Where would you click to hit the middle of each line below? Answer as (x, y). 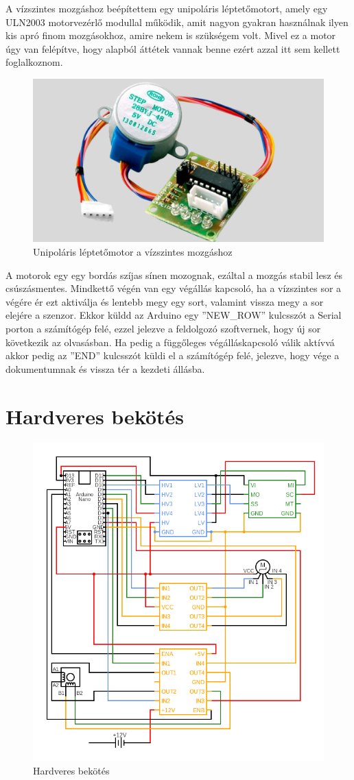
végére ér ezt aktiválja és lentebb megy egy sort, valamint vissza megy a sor (165, 301)
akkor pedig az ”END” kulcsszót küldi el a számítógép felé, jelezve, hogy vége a (173, 355)
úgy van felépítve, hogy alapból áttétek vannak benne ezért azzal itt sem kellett (173, 48)
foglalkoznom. (34, 62)
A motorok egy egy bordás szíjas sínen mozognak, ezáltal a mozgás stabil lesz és (174, 275)
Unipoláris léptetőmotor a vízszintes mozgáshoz (133, 252)
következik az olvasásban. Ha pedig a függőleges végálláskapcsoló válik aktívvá (170, 342)
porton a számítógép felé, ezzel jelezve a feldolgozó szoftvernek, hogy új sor (163, 329)
